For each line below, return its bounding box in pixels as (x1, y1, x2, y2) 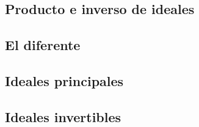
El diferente (5, 35, 81, 54)
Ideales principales (5, 71, 124, 90)
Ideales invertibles (5, 107, 121, 126)
